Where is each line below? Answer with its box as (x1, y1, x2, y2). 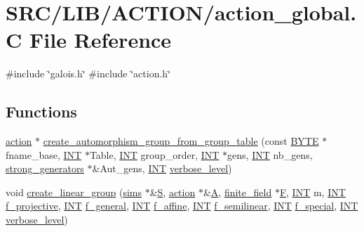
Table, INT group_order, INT (89, 147, 220, 162)
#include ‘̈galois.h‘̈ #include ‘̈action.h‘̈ (6, 66, 171, 81)
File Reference (29, 25, 172, 54)
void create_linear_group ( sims (6, 184, 142, 199)
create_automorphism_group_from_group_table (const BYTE (43, 134, 319, 148)
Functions (6, 101, 77, 122)
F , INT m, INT (279, 184, 346, 199)
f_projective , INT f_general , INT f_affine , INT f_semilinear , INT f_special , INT (6, 198, 358, 213)
